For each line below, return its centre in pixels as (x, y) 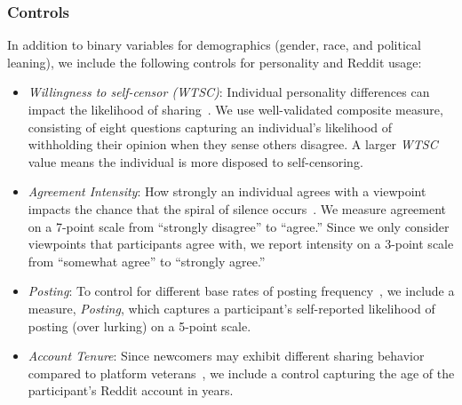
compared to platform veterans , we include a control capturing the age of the (241, 373)
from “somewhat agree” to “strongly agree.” (147, 261)
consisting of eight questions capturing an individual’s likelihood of (210, 127)
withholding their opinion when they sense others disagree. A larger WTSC (233, 144)
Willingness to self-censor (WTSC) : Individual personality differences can (229, 92)
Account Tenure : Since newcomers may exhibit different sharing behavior (226, 356)
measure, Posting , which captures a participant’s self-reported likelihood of (231, 308)
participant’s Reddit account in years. (131, 390)
